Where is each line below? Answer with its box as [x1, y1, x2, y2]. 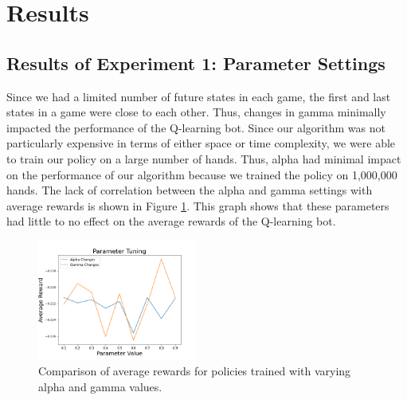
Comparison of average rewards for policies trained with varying [38, 362, 351, 378]
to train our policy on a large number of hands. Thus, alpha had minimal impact [6, 150, 401, 167]
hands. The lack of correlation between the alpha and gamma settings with [6, 182, 373, 198]
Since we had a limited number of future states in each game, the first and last [6, 88, 391, 104]
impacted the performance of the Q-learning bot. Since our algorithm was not [6, 119, 385, 135]
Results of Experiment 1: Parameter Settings [6, 50, 385, 75]
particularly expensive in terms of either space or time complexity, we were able [6, 135, 396, 151]
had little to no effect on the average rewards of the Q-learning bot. [6, 213, 336, 229]
